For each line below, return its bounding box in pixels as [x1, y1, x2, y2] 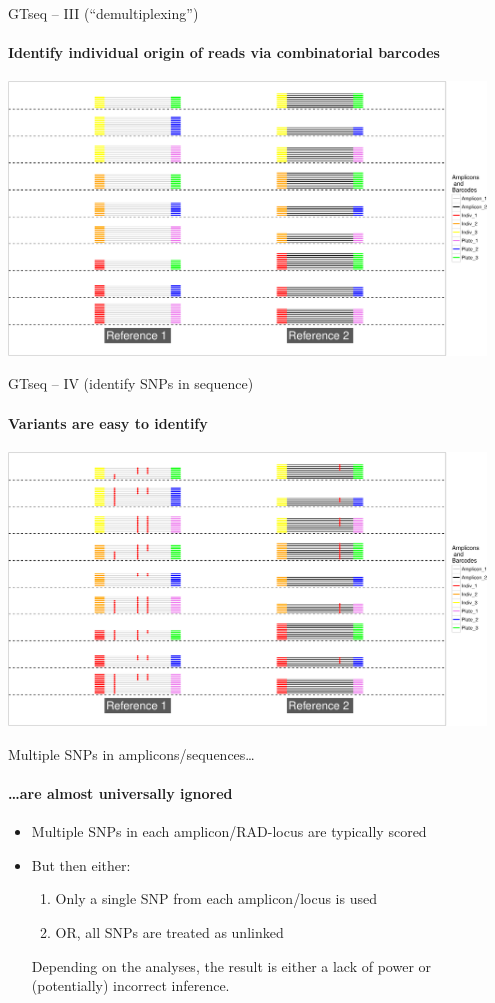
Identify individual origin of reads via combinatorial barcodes [8, 42, 440, 63]
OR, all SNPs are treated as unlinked [55, 922, 284, 943]
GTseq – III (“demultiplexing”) [8, 3, 199, 23]
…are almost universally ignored [8, 783, 233, 804]
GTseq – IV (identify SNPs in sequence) [8, 373, 254, 394]
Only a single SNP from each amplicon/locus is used [55, 888, 377, 909]
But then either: [31, 854, 131, 875]
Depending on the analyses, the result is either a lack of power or [31, 955, 432, 976]
